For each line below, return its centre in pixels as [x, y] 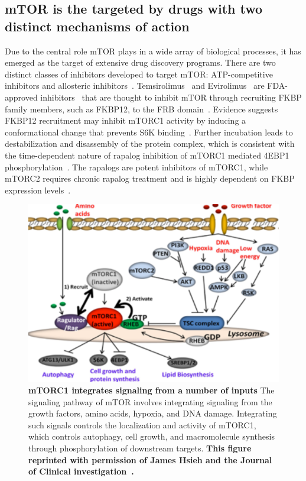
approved [21, 97]
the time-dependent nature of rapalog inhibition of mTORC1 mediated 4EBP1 [147, 155]
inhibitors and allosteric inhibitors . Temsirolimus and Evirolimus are [135, 85]
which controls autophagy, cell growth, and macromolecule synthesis [152, 436]
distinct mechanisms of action [97, 26]
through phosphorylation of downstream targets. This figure [140, 448]
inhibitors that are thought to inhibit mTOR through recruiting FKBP [171, 97]
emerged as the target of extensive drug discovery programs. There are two [140, 62]
